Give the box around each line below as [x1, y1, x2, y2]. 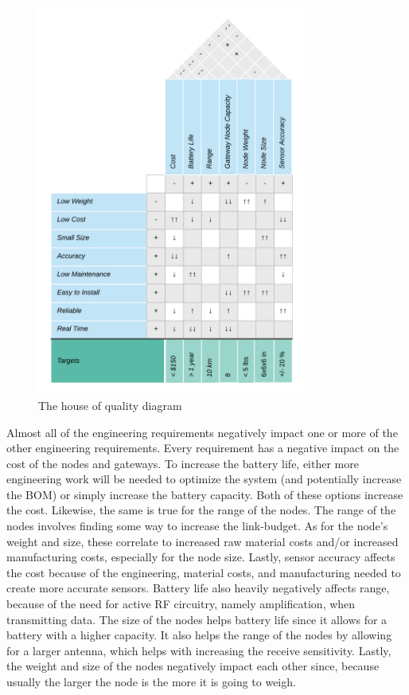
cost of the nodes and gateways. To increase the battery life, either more [6, 455, 359, 471]
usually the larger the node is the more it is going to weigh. [6, 674, 296, 690]
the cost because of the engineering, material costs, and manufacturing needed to [6, 564, 401, 580]
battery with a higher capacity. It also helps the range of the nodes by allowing [6, 627, 392, 643]
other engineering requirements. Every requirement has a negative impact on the [6, 439, 399, 456]
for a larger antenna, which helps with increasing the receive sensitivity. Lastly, [6, 642, 391, 658]
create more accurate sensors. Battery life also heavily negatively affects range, [6, 580, 390, 596]
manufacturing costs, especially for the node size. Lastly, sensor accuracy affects [6, 549, 395, 565]
